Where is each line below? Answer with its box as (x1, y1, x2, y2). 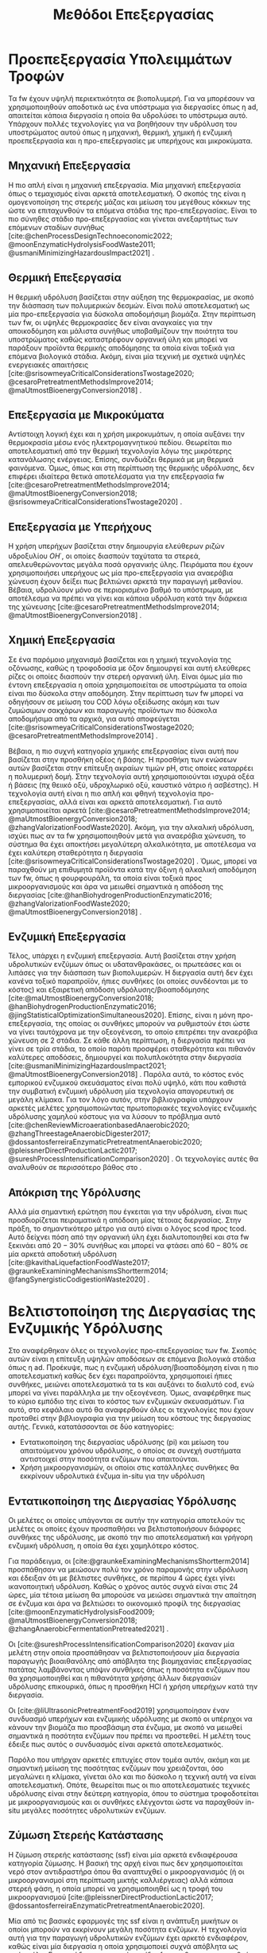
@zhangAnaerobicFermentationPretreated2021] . (8, 1624, 169, 1634)
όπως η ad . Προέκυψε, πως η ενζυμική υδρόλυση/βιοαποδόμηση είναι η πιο (8, 1363, 259, 1372)
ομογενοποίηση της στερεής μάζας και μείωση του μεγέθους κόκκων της (8, 197, 251, 206)
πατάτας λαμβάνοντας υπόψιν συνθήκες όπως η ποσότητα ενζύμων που (8, 1665, 250, 1674)
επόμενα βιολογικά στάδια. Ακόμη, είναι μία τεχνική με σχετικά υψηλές (8, 351, 246, 361)
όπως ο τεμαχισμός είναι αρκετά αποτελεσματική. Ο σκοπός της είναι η (8, 189, 246, 198)
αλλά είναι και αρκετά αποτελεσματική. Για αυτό (59, 796, 222, 806)
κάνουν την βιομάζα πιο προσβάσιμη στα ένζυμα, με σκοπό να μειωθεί (8, 1723, 242, 1732)
